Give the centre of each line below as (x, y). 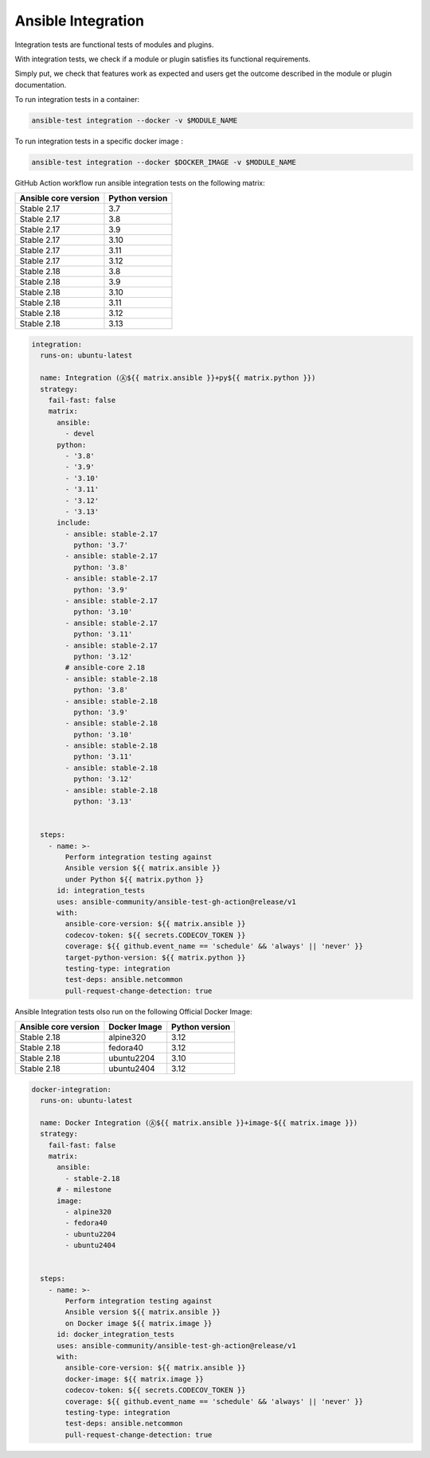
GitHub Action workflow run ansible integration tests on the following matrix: (140, 183)
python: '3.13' (103, 801)
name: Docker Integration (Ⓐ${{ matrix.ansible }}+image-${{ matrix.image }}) (199, 1122)
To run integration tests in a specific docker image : (99, 141)
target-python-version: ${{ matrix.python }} (155, 957)
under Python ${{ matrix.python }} (135, 879)
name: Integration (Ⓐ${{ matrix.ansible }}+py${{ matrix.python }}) (178, 378)
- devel (80, 434)
